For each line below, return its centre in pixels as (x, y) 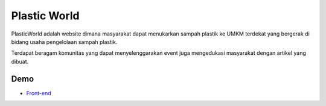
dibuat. (20, 61)
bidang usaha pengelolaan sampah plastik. (64, 42)
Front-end (39, 93)
